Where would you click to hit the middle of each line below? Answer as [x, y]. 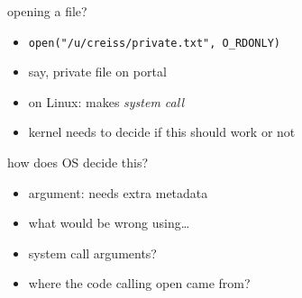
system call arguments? [92, 253]
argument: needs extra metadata [118, 192]
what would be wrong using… [109, 223]
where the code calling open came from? [139, 283]
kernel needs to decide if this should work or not [162, 132]
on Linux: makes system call [106, 101]
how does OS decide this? [78, 163]
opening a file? [47, 11]
